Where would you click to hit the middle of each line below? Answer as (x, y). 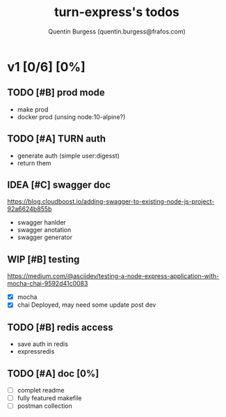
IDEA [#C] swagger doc (59, 184)
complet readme (41, 390)
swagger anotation (44, 230)
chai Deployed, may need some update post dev (87, 305)
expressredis (36, 351)
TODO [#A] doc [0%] (53, 373)
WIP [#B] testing (43, 259)
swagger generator (45, 237)
